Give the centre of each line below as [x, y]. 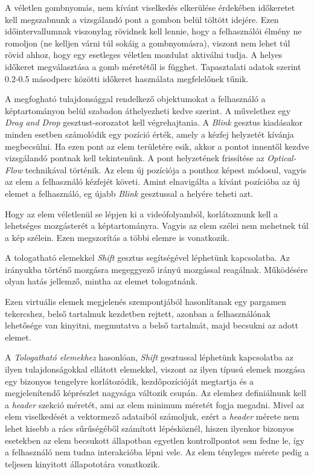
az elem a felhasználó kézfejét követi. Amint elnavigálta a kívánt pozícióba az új [152, 181]
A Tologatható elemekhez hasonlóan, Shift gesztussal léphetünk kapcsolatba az [149, 357]
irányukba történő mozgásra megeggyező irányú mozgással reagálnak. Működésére [156, 269]
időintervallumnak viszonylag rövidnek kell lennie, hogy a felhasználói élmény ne [153, 31]
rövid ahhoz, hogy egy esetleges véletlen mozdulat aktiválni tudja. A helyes [144, 55]
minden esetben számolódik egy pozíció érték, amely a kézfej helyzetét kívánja [149, 134]
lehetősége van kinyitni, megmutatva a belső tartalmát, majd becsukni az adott [152, 325]
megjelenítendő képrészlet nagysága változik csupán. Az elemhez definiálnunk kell [155, 393]
